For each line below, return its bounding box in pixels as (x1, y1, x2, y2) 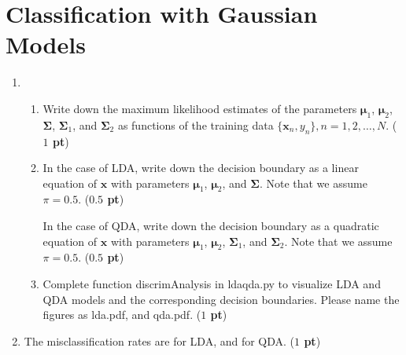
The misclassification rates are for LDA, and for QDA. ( (24, 332, 295, 349)
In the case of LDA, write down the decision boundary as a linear (42, 159, 359, 176)
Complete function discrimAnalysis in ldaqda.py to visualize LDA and (42, 276, 381, 292)
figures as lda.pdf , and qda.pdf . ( (42, 306, 201, 323)
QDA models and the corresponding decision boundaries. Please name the (42, 291, 400, 307)
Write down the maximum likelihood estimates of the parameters (42, 100, 357, 116)
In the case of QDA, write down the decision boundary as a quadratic (42, 218, 379, 234)
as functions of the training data (117, 116, 274, 133)
